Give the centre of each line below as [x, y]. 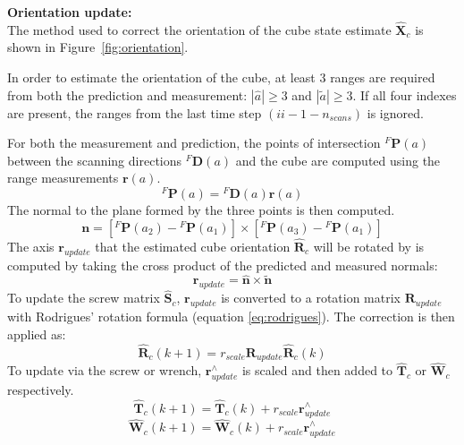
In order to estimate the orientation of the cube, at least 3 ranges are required [221, 77]
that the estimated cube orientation [193, 246]
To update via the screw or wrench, [105, 370]
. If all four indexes [405, 94]
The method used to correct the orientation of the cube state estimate [199, 29]
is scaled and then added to [317, 370]
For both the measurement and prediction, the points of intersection [194, 143]
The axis [31, 246]
